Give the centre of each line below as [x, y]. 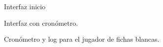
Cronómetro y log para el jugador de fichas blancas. [82, 39]
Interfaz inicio [25, 6]
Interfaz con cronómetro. [41, 23]
